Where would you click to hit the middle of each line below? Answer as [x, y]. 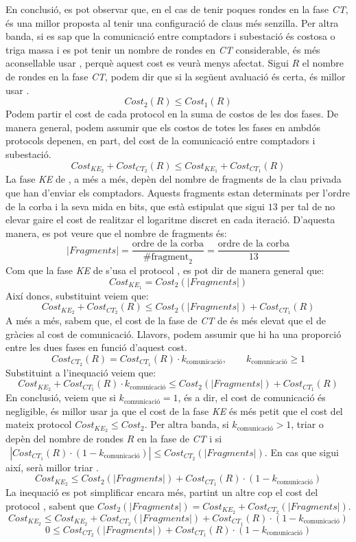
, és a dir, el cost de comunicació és [252, 397]
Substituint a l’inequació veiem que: [81, 372]
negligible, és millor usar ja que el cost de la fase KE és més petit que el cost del [174, 410]
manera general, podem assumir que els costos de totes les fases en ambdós [163, 127]
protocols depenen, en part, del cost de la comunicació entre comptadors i [161, 140]
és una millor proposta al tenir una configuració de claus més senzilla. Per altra [172, 22]
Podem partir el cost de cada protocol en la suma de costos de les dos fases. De [172, 114]
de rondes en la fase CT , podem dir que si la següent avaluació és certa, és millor [176, 76]
